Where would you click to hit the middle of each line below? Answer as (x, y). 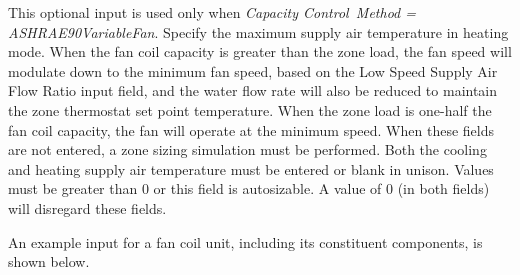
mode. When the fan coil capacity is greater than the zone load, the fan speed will (260, 51)
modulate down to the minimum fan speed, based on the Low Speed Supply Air (253, 70)
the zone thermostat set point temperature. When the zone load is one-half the (250, 109)
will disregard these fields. (87, 207)
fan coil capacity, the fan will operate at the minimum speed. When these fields (251, 129)
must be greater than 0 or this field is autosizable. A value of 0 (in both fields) (249, 188)
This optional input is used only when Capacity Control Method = (212, 12)
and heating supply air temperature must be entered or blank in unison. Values (251, 168)
